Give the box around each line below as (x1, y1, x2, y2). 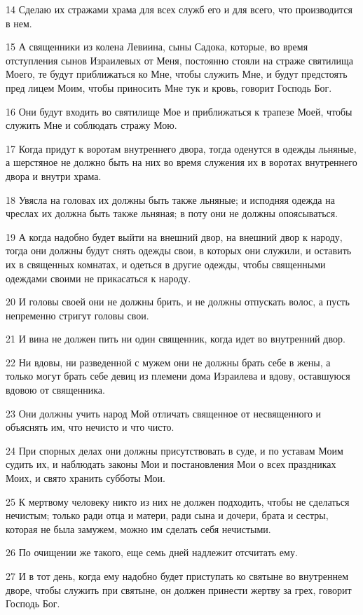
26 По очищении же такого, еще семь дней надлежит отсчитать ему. (6, 545, 298, 560)
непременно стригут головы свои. (6, 307, 149, 322)
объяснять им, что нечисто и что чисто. (6, 420, 174, 434)
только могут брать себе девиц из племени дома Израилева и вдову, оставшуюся (6, 368, 350, 383)
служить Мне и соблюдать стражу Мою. (6, 118, 177, 132)
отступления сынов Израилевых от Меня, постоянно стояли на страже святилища (6, 53, 354, 67)
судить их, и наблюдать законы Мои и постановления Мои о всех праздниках (6, 457, 336, 471)
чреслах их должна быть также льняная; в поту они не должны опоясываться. (6, 206, 338, 221)
